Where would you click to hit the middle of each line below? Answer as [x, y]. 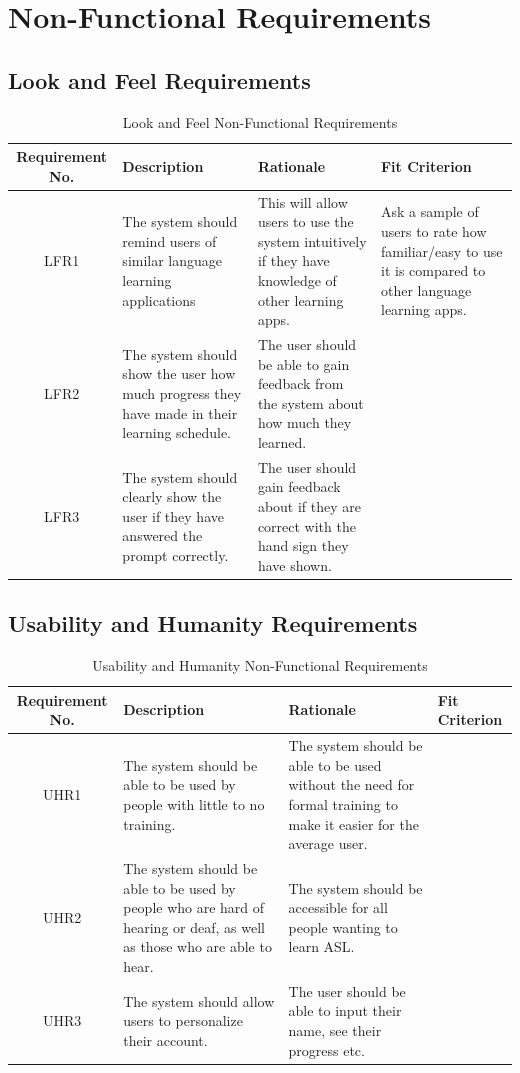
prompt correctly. [175, 555]
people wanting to [343, 926]
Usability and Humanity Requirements [213, 623]
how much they [304, 422]
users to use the [305, 221]
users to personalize [183, 1020]
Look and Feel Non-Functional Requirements [260, 121]
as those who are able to [197, 946]
